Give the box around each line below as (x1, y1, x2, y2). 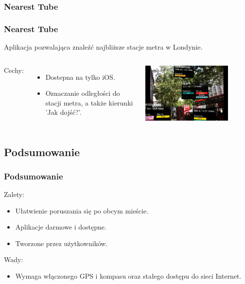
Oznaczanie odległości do (45, 88, 120, 98)
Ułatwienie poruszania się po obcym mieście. (15, 205, 149, 215)
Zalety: (4, 189, 24, 199)
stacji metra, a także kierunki (45, 97, 133, 107)
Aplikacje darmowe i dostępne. (15, 222, 106, 232)
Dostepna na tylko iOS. (45, 71, 115, 82)
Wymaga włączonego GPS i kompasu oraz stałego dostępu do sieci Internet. (15, 271, 242, 281)
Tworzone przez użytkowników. (15, 238, 108, 248)
